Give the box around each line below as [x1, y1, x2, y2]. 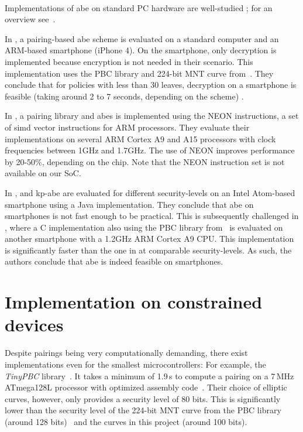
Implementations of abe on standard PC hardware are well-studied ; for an [5, 1, 273, 13]
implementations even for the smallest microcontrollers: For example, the [5, 358, 266, 370]
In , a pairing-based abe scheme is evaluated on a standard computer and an [5, 32, 279, 44]
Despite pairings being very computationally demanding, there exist [5, 347, 248, 359]
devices [5, 313, 64, 337]
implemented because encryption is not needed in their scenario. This [5, 55, 253, 67]
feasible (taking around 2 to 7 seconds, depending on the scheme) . [5, 90, 244, 102]
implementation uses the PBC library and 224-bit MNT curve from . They [5, 67, 274, 79]
